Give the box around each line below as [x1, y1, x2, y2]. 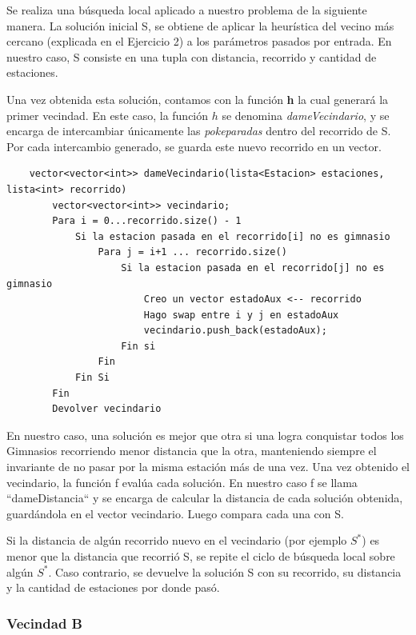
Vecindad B [6, 613, 82, 633]
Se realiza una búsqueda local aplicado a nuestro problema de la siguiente [6, 2, 367, 18]
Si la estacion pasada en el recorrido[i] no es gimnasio [74, 230, 390, 242]
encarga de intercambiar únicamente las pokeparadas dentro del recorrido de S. [6, 122, 391, 139]
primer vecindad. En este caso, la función [6, 106, 209, 123]
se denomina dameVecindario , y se [222, 106, 390, 123]
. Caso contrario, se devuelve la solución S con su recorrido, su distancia [48, 563, 402, 580]
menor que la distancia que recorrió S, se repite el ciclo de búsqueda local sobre [6, 548, 395, 564]
